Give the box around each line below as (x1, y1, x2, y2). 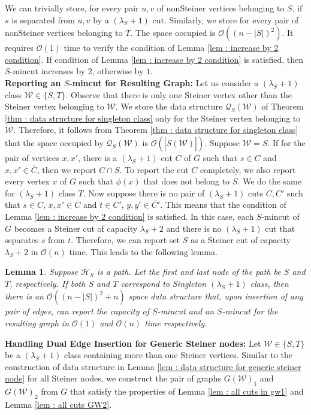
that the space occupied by (5, 136, 104, 149)
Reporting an (5, 76, 61, 89)
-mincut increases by (10, 65, 85, 77)
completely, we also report (200, 163, 296, 175)
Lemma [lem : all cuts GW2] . (5, 398, 112, 411)
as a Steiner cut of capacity (190, 234, 291, 246)
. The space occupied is (130, 26, 216, 39)
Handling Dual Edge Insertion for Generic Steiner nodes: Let (5, 337, 261, 349)
